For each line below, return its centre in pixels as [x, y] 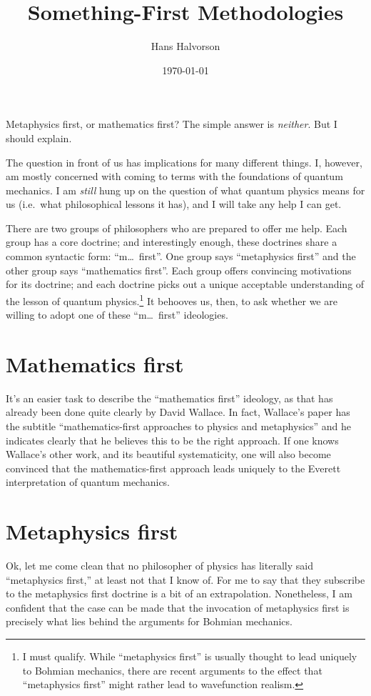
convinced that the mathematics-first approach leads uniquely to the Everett [173, 468]
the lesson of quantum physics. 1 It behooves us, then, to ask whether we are [172, 299]
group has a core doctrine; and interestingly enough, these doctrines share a [172, 242]
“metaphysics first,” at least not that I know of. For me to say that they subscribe [185, 579]
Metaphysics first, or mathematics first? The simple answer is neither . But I [172, 124]
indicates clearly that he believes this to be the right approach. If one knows [172, 440]
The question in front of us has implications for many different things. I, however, [184, 162]
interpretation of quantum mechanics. [88, 482]
